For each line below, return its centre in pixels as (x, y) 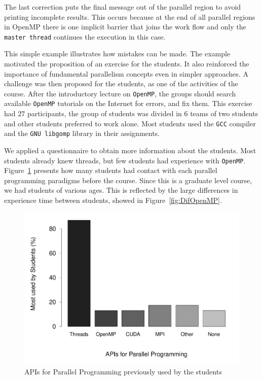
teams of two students (224, 113)
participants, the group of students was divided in (104, 113)
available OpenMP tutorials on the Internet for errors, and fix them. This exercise (128, 103)
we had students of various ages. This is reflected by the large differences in (121, 190)
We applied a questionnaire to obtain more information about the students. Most (130, 150)
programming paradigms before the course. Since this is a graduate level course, (128, 180)
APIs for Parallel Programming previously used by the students (123, 372)
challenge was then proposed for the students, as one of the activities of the (121, 83)
